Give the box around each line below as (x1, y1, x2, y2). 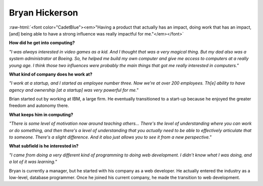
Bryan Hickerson (9, 7, 78, 18)
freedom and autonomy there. (9, 102, 69, 109)
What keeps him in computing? (9, 112, 74, 118)
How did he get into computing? (9, 40, 75, 46)
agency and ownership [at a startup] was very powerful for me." (9, 87, 139, 93)
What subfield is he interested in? (9, 143, 79, 149)
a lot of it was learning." (9, 159, 57, 165)
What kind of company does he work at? (9, 71, 93, 77)
